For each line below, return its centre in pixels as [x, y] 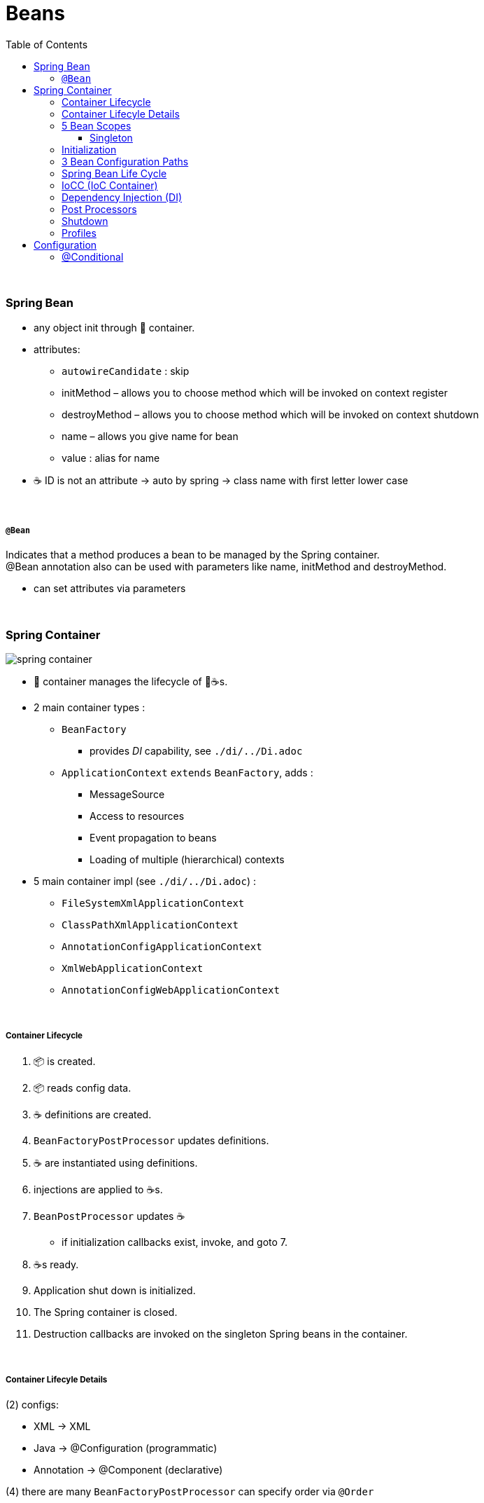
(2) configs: [32, 1404]
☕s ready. [56, 1264]
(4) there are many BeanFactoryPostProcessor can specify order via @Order [190, 1491]
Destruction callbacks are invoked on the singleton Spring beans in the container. [221, 1333]
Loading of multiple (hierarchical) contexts [187, 860]
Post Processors [99, 209]
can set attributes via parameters [110, 589]
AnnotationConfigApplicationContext [162, 947]
